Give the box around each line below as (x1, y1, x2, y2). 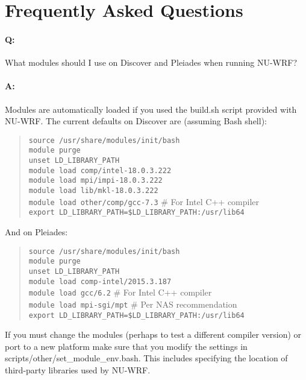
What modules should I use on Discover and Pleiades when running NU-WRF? (5, 56, 298, 69)
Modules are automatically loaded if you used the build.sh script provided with (5, 103, 297, 115)
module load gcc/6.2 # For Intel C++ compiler (28, 286, 212, 299)
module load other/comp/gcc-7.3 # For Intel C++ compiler (28, 195, 260, 207)
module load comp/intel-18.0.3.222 (28, 166, 172, 175)
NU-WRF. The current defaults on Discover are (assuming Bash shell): (5, 115, 267, 127)
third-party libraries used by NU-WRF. (5, 363, 151, 376)
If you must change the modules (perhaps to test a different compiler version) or (5, 328, 302, 341)
